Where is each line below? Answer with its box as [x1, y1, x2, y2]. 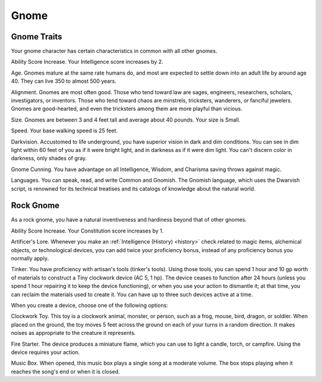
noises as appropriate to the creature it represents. [11, 330, 136, 337]
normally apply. [11, 255, 49, 262]
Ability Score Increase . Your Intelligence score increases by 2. [11, 58, 163, 66]
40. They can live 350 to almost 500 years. [11, 77, 116, 85]
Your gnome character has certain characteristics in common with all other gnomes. [11, 48, 218, 55]
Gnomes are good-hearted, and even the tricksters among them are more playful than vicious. [11, 105, 243, 113]
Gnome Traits [11, 32, 63, 42]
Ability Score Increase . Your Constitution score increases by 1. [11, 227, 164, 234]
